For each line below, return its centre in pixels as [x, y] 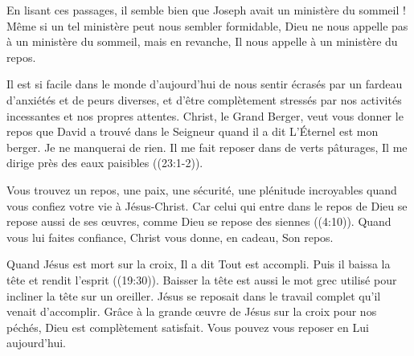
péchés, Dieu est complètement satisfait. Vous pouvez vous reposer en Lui [188, 327]
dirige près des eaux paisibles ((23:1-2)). [105, 163]
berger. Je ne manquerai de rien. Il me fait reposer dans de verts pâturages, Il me [207, 147]
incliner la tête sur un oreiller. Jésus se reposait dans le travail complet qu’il [194, 295]
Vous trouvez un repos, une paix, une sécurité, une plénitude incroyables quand [202, 189]
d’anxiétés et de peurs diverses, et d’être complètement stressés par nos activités [204, 99]
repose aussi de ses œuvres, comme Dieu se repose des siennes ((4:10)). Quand [199, 221]
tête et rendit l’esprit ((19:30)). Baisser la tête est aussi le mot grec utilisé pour [202, 279]
